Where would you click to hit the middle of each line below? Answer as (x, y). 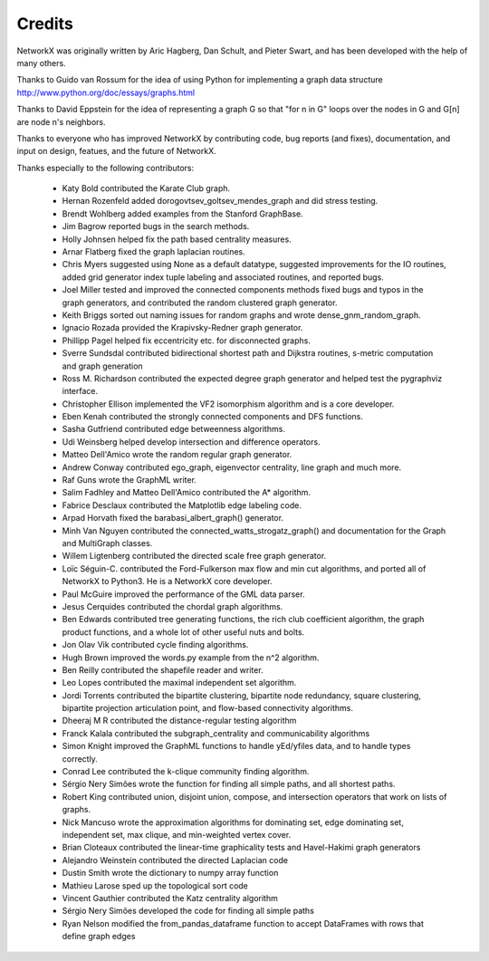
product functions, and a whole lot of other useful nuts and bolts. (183, 632)
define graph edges (99, 937)
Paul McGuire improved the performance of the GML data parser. (183, 594)
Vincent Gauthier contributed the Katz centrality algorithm (170, 898)
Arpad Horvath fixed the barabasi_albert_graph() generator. (173, 518)
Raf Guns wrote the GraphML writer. (129, 480)
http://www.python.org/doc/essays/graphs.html (105, 92)
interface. (80, 391)
